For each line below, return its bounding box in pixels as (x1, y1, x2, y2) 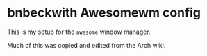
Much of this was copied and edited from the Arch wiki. (7, 41, 166, 49)
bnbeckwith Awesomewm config (7, 5, 201, 21)
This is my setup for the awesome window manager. (7, 28, 151, 36)
